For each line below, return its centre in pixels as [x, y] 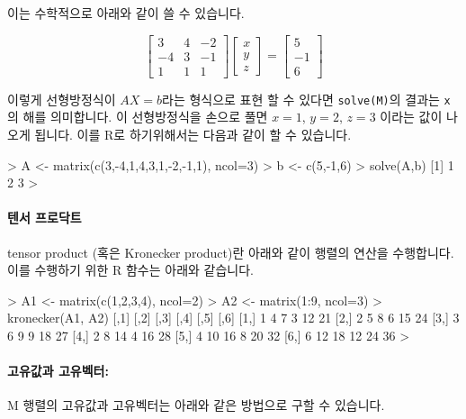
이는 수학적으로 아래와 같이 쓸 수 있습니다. [126, 13]
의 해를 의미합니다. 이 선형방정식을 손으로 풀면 [138, 117]
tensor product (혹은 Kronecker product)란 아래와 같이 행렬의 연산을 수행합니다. [231, 252]
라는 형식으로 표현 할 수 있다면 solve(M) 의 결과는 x [306, 99]
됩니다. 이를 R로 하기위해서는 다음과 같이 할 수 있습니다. [193, 134]
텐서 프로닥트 [45, 218]
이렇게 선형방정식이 [62, 99]
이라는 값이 [411, 117]
